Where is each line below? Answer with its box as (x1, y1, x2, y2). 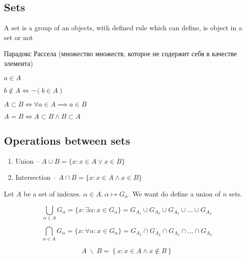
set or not (4, 32, 33, 42)
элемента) (4, 58, 33, 68)
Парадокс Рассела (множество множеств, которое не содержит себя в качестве (4, 48, 237, 59)
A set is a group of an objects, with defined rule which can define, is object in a (4, 22, 242, 33)
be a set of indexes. (23, 188, 81, 198)
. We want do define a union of (128, 188, 221, 198)
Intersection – (15, 172, 57, 182)
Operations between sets (4, 132, 130, 148)
